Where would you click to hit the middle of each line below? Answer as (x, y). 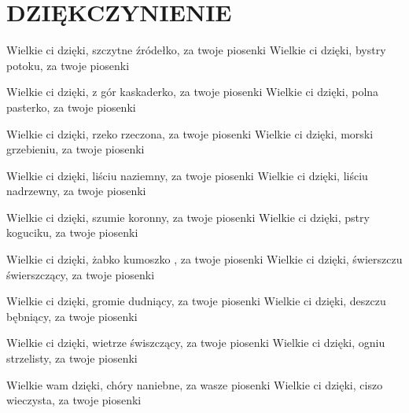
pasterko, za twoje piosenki (71, 107)
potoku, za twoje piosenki (68, 65)
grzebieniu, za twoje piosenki (76, 149)
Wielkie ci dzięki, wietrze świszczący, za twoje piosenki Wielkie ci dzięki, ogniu (196, 343)
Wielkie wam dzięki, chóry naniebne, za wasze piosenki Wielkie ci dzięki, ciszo (195, 384)
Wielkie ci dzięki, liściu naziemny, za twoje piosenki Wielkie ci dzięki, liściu (187, 175)
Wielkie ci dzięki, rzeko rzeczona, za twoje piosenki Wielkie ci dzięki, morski (190, 133)
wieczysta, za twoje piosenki (74, 400)
